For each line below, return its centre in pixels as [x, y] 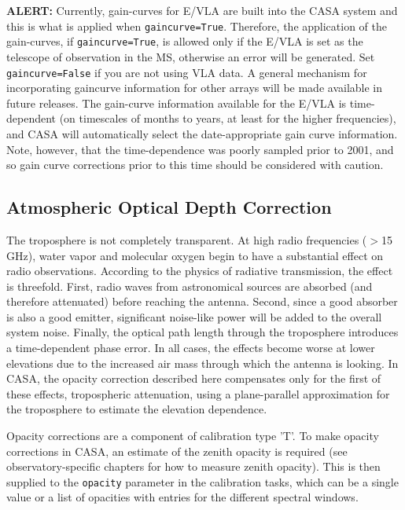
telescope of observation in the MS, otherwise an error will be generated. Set [191, 56]
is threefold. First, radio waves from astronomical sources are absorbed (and [190, 286]
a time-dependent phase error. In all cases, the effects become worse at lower [191, 348]
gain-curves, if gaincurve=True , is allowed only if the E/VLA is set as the [185, 41]
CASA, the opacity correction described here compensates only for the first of [194, 378]
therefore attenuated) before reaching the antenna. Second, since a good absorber [202, 301]
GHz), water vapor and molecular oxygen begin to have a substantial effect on [195, 255]
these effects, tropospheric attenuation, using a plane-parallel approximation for [198, 393]
